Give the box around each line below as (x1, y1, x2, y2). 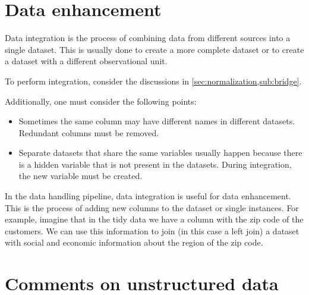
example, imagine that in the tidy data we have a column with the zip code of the (5, 213, 304, 225)
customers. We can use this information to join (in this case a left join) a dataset (5, 224, 299, 237)
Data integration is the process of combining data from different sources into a (5, 32, 291, 44)
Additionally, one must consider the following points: (5, 95, 197, 107)
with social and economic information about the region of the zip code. (5, 236, 263, 249)
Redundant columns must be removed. (18, 126, 159, 139)
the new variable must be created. (18, 170, 143, 182)
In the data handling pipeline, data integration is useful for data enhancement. (5, 190, 291, 202)
